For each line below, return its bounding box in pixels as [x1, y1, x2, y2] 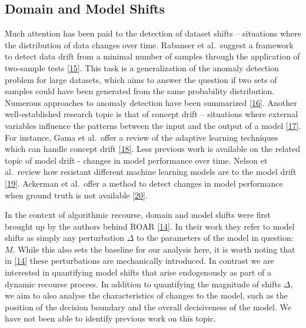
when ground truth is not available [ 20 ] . [5, 188, 148, 201]
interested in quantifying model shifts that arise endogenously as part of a [5, 266, 271, 279]
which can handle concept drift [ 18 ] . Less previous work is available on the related [5, 143, 300, 155]
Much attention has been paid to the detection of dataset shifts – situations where [5, 27, 301, 39]
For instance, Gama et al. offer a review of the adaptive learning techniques [5, 131, 278, 143]
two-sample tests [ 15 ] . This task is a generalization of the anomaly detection [5, 61, 279, 74]
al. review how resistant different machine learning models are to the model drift [5, 165, 297, 178]
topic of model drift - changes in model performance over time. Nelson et [5, 154, 268, 166]
